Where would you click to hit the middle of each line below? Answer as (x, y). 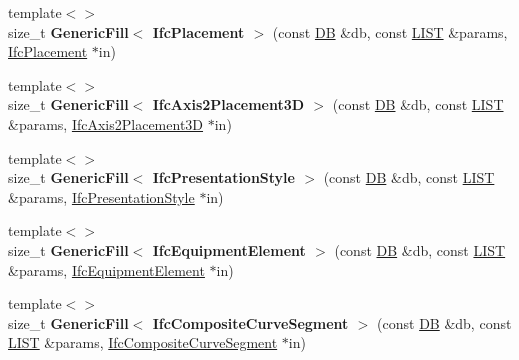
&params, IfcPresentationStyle (101, 196)
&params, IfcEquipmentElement (106, 269)
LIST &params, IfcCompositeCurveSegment (143, 342)
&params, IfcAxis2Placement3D (106, 123)
